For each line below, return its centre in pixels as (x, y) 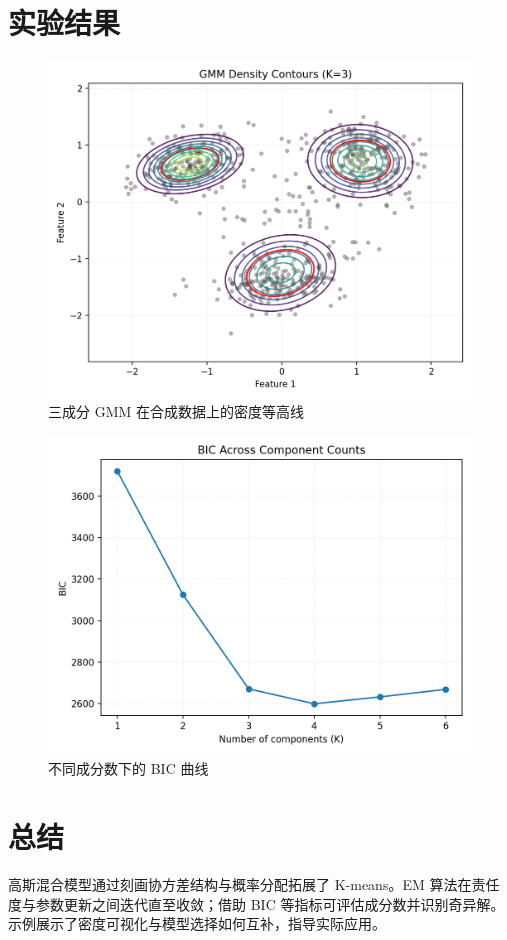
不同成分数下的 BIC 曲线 (128, 767)
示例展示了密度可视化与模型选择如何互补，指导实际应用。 (197, 923)
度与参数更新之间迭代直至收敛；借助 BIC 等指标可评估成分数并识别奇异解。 (256, 903)
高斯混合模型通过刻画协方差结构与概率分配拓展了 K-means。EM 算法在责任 (254, 884)
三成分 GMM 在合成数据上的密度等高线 (176, 411)
